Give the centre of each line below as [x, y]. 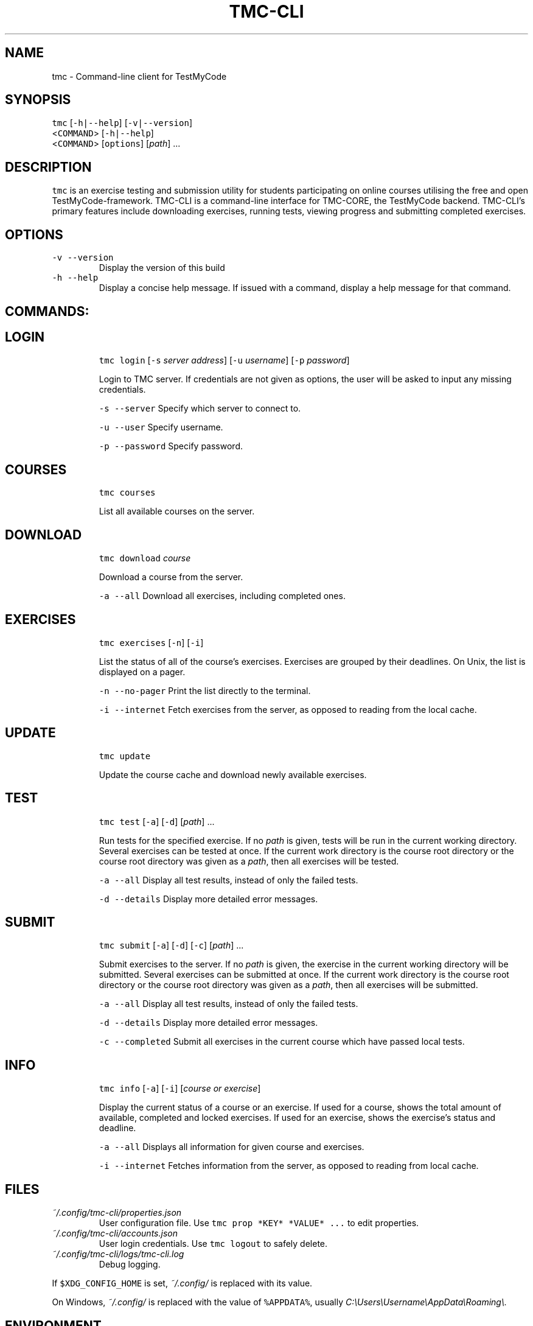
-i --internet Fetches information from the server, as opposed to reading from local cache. [289, 1166]
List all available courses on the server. [177, 511]
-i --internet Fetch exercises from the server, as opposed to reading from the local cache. [288, 709]
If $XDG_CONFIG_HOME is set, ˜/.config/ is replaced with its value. [182, 1283]
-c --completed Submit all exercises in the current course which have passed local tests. [282, 1042]
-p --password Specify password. [171, 446]
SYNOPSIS [38, 100]
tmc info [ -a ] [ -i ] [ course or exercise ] [180, 1089]
